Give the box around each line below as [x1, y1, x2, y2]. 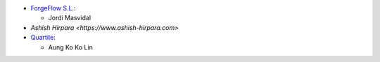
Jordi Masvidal [48, 14, 91, 22]
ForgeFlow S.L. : [30, 4, 77, 12]
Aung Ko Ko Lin [48, 42, 93, 52]
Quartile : [30, 33, 56, 42]
